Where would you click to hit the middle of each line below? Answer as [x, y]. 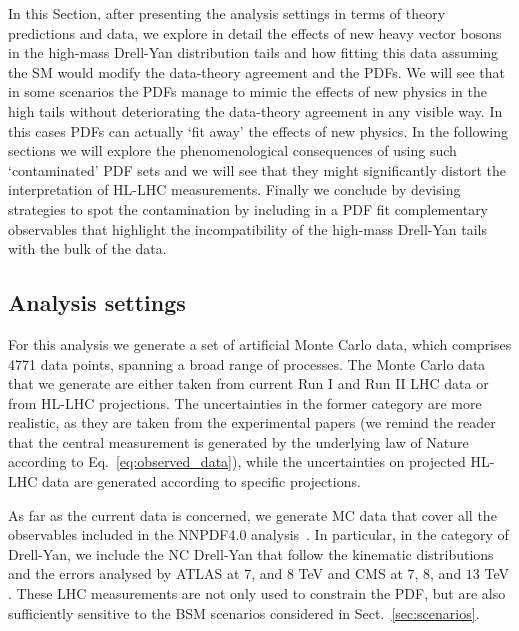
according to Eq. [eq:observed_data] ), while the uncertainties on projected [237, 461]
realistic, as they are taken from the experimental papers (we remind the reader [252, 422]
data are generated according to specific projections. [201, 481]
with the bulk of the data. [87, 248]
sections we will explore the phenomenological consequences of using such [232, 150]
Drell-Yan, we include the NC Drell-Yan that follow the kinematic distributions [251, 553]
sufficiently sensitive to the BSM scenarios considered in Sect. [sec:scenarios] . [244, 612]
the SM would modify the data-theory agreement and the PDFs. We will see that [257, 71]
